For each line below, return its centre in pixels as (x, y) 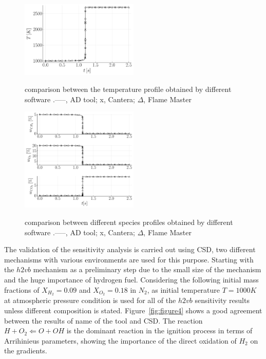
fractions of (22, 289)
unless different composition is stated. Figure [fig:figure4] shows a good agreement (133, 310)
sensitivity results (222, 300)
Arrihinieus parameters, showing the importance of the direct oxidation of (120, 340)
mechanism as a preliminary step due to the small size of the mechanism (147, 269)
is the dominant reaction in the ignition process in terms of (159, 330)
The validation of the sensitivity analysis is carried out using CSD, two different (130, 249)
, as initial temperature (184, 289)
